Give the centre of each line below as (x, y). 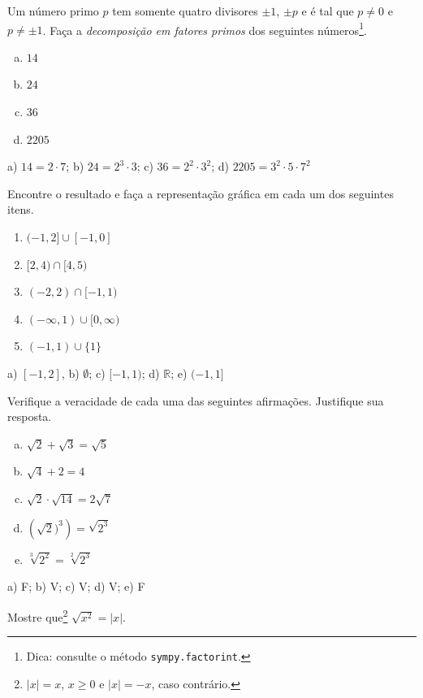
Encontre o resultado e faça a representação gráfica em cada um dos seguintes (201, 193)
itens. (21, 209)
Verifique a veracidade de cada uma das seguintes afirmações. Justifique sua (196, 400)
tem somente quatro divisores (185, 11)
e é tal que (328, 11)
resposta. (30, 416)
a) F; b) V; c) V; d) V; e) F (76, 586)
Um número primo (53, 11)
